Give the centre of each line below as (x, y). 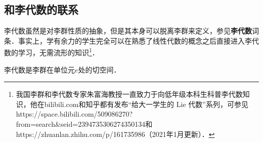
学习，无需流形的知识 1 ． (58, 52)
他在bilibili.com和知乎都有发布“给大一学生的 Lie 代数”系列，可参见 (139, 104)
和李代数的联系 (41, 9)
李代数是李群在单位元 (39, 69)
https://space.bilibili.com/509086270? (74, 114)
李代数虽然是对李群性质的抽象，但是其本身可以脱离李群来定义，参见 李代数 (128, 31)
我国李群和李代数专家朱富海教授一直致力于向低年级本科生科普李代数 (129, 94)
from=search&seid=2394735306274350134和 (84, 124)
